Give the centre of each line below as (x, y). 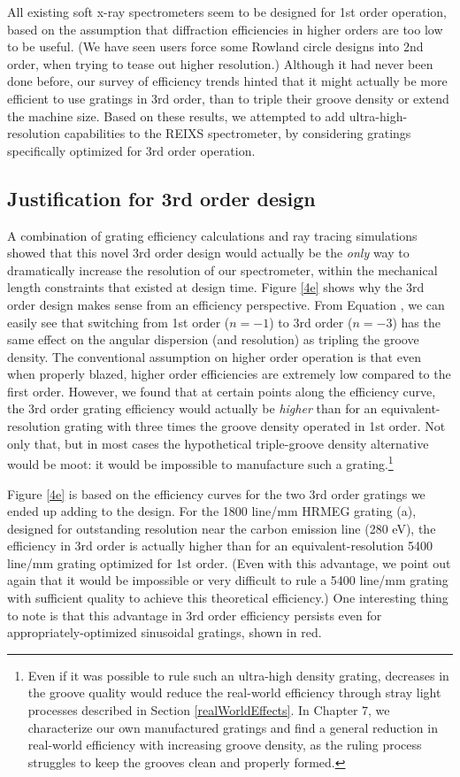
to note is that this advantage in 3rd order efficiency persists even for (195, 615)
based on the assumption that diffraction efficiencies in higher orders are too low (225, 29)
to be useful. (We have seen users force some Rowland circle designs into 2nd (215, 46)
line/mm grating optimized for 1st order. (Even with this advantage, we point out (229, 562)
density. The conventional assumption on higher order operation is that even (214, 356)
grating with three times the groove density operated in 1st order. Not (255, 426)
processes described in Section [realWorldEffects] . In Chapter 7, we (209, 710)
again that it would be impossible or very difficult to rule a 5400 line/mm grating (228, 580)
